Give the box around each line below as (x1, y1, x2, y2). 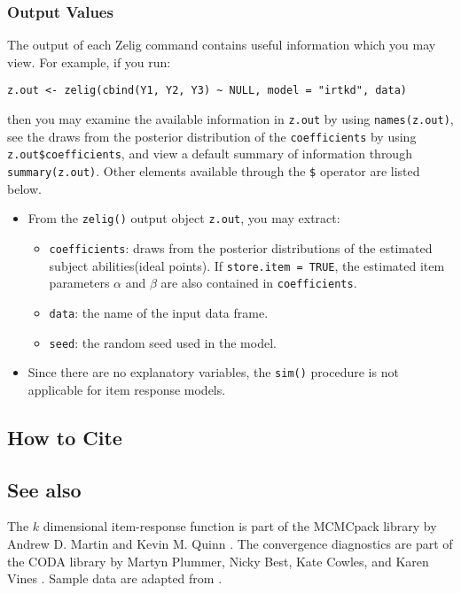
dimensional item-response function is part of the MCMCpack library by (43, 517, 437, 535)
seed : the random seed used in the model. (49, 333, 277, 351)
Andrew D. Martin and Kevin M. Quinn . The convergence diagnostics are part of (7, 535, 453, 553)
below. (7, 179, 42, 197)
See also (7, 475, 82, 503)
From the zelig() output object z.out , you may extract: (27, 209, 340, 227)
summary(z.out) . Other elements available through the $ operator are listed (7, 162, 420, 181)
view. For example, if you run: (7, 52, 171, 71)
